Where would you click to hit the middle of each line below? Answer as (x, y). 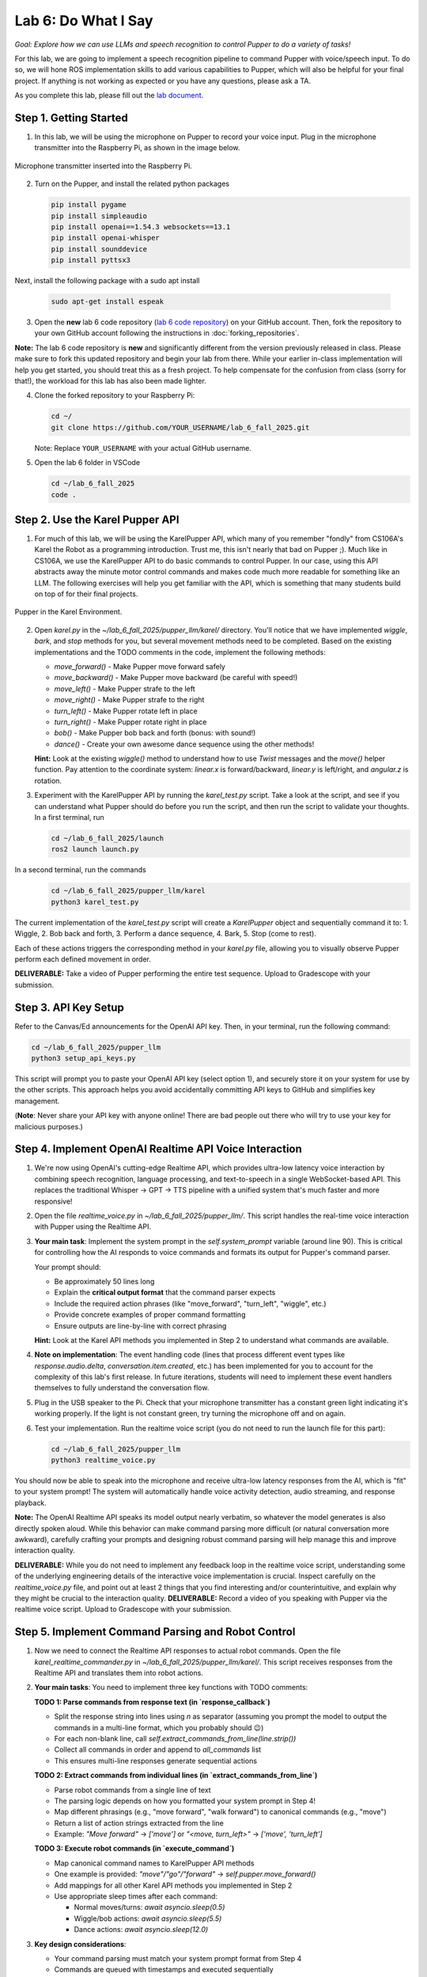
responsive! (53, 1201)
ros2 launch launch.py (95, 849)
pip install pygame (89, 205)
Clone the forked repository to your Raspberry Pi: (115, 395)
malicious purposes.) (49, 1126)
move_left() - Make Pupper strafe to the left (125, 689)
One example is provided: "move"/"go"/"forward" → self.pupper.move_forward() (185, 1874)
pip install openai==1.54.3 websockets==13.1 (141, 227)
